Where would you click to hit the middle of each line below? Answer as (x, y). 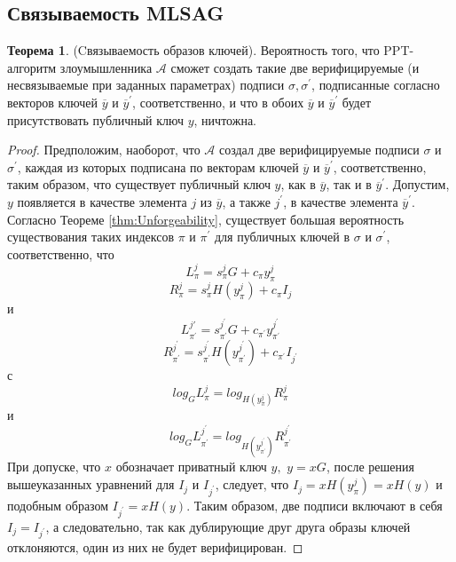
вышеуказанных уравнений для (91, 484)
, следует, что (252, 484)
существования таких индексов (91, 237)
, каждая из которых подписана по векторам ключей (158, 166)
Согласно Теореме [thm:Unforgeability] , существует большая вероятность (206, 219)
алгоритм (32, 67)
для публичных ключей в (282, 237)
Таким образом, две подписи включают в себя (318, 505)
